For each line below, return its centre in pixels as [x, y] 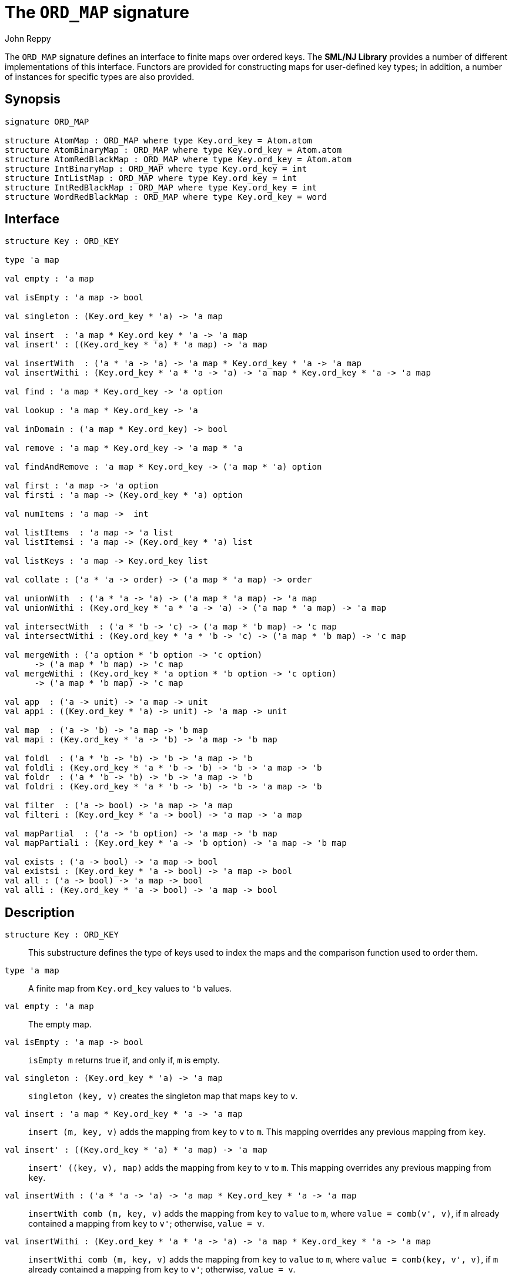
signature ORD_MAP [47, 121]
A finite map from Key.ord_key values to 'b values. [130, 989]
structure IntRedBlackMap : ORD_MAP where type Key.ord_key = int [161, 187]
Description [40, 912]
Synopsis [33, 99]
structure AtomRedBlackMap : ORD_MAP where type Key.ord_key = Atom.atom [178, 159]
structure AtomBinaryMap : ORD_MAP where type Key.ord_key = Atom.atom [173, 150]
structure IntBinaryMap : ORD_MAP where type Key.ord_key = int [156, 168]
